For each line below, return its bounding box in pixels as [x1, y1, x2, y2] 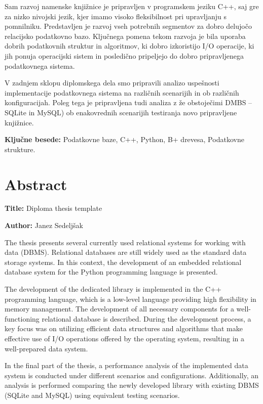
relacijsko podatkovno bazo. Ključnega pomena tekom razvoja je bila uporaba [5, 30, 246, 41]
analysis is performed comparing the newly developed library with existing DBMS [5, 380, 259, 390]
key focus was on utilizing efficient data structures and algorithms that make [5, 323, 243, 334]
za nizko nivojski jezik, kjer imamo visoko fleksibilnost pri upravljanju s [5, 11, 227, 21]
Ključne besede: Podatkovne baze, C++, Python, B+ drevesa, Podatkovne [5, 134, 244, 145]
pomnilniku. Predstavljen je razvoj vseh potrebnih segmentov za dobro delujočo [5, 21, 252, 31]
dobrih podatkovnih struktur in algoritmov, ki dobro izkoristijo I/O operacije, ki [5, 40, 254, 51]
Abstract [5, 173, 67, 194]
